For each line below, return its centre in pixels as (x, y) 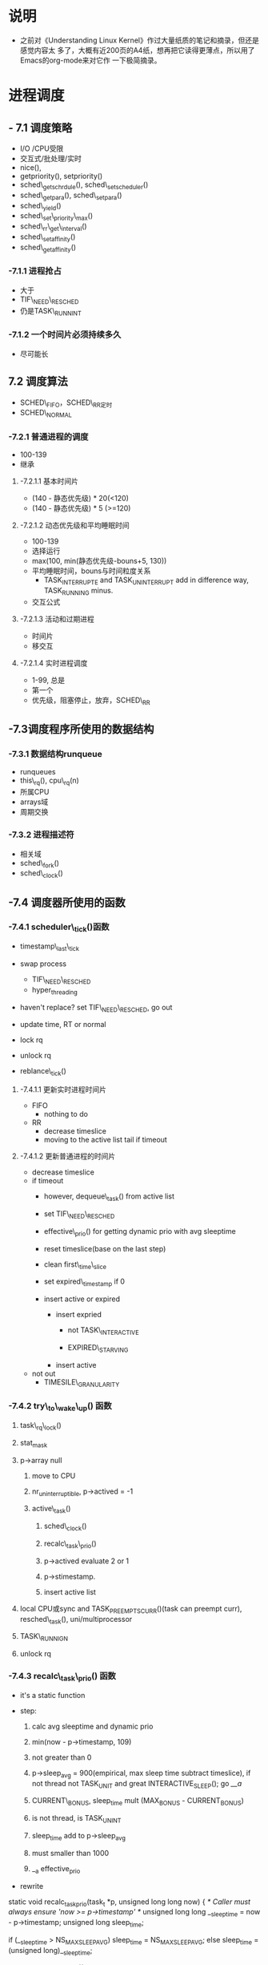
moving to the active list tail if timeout (106, 1140)
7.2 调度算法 (38, 382)
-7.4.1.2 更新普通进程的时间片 (68, 1156)
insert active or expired (82, 1299)
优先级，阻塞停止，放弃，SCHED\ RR (91, 701)
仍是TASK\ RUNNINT (50, 311)
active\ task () (51, 1510)
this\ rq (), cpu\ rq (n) (50, 781)
